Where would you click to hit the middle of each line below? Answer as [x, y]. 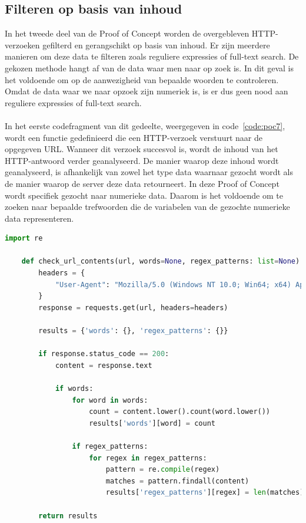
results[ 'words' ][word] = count [152, 423]
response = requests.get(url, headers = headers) [133, 307]
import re [24, 239]
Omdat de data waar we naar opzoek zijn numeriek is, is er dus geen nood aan [147, 91]
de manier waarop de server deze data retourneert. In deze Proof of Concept [142, 183]
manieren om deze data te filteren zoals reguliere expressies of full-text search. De [152, 56]
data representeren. [39, 218]
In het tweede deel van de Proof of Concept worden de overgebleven [127, 33]
